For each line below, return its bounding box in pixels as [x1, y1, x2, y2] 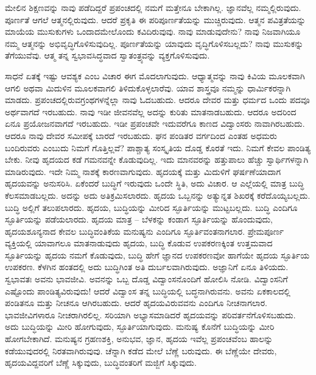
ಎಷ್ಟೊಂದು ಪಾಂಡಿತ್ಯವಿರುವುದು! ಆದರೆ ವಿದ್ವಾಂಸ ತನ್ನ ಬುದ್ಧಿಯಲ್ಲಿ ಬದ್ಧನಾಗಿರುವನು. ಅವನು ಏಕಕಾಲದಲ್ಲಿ [5, 284, 290, 297]
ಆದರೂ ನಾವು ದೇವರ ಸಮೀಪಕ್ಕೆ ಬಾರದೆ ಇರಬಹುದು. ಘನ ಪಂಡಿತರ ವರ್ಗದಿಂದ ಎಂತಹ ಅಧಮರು [5, 129, 277, 141]
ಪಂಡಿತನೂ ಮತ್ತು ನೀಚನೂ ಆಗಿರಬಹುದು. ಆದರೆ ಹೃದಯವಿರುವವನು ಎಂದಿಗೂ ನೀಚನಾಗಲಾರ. [5, 296, 268, 309]
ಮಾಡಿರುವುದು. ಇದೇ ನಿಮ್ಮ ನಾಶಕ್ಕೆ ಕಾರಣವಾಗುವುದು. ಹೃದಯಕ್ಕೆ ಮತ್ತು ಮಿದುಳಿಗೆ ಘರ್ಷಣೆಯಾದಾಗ [5, 165, 281, 177]
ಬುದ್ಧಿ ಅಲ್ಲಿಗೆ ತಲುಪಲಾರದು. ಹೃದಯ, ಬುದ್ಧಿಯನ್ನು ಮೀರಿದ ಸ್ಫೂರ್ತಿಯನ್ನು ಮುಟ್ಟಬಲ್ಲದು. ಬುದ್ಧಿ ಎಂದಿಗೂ [5, 201, 298, 213]
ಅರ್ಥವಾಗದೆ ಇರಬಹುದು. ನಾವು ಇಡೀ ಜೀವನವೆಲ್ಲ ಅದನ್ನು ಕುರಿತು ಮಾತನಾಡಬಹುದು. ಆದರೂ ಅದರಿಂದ [5, 105, 297, 118]
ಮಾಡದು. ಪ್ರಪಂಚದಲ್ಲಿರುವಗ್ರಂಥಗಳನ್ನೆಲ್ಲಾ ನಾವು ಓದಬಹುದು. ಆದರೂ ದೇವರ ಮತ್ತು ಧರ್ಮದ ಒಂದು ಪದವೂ [5, 93, 310, 106]
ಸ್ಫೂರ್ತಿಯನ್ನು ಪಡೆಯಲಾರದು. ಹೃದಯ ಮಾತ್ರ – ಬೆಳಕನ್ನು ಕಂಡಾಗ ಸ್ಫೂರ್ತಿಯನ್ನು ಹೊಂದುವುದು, [5, 213, 273, 226]
